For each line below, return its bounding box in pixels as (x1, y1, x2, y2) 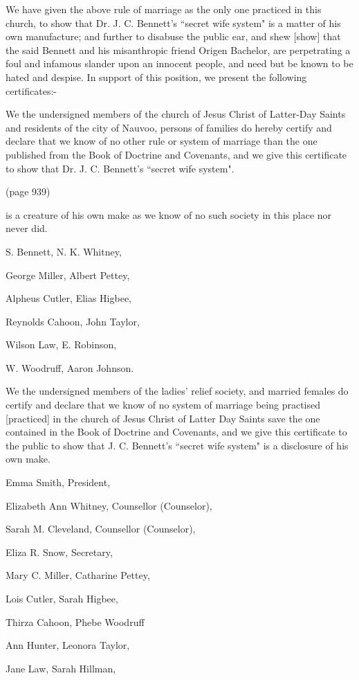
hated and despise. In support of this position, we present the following (6, 69, 307, 84)
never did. (6, 221, 48, 235)
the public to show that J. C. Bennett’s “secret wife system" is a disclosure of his (6, 438, 349, 452)
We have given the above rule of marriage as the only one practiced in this (6, 2, 322, 16)
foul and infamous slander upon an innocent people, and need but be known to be (6, 56, 353, 71)
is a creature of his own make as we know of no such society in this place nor (6, 207, 332, 222)
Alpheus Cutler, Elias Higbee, (6, 291, 132, 305)
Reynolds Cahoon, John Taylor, (6, 314, 140, 328)
